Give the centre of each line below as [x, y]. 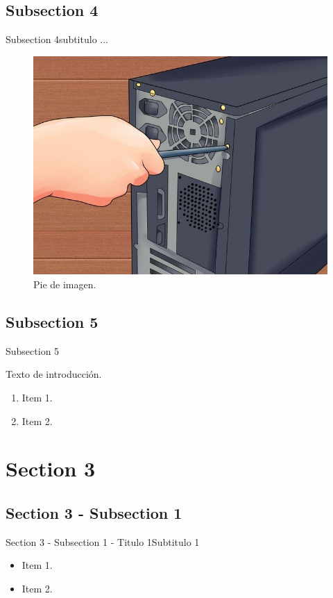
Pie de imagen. [65, 284]
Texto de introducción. [54, 374]
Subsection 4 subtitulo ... [57, 39]
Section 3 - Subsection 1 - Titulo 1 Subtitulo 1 [103, 541]
